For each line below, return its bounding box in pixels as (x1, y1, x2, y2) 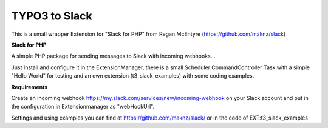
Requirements (11, 83, 48, 90)
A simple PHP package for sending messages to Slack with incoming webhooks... (11, 52, 216, 60)
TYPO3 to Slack (11, 9, 92, 22)
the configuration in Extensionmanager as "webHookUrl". (11, 103, 155, 110)
